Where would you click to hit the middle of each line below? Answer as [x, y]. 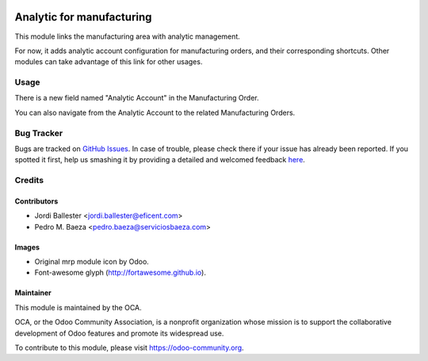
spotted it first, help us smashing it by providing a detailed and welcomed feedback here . [160, 160]
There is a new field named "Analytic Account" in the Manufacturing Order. [137, 98]
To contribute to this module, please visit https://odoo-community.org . [130, 348]
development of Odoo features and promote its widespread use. [119, 333]
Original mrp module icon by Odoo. [92, 262]
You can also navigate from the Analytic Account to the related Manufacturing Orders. [155, 112]
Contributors [36, 201]
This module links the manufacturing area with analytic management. [128, 36]
